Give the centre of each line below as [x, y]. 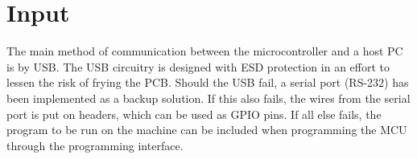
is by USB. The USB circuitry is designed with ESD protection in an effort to [198, 66]
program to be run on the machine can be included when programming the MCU [207, 130]
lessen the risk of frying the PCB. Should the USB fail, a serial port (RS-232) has [208, 82]
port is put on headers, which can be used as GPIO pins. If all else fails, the [194, 114]
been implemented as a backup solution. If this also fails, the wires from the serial [208, 98]
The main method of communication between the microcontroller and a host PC [205, 51]
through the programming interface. [95, 145]
